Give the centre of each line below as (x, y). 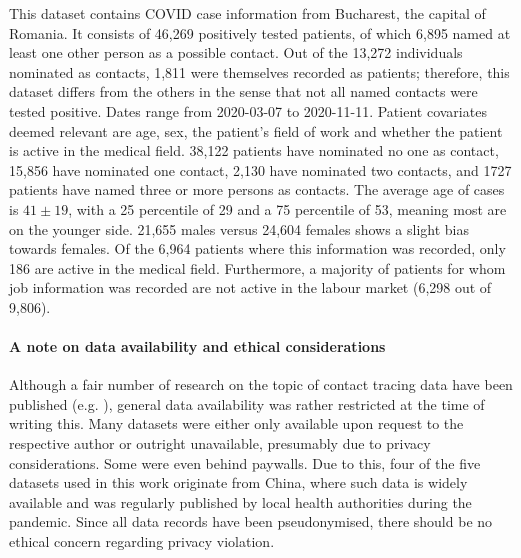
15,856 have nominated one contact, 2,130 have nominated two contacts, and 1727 (260, 169)
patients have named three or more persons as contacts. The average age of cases (257, 189)
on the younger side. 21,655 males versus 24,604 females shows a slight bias (239, 228)
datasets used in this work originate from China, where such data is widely (238, 482)
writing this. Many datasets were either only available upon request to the (236, 423)
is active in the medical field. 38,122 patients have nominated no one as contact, (254, 150)
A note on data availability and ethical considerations (197, 346)
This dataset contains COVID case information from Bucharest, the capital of (247, 13)
